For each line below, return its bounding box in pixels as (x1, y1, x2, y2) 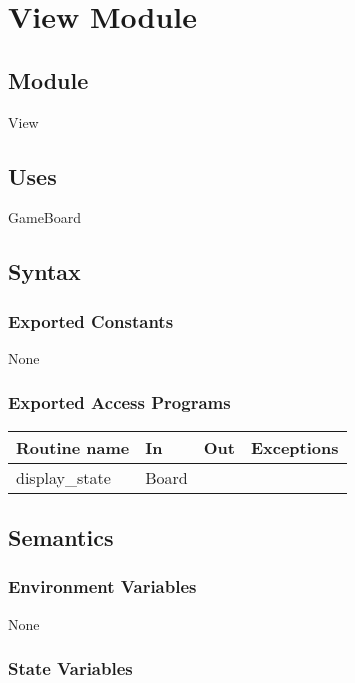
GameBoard (8, 207, 82, 228)
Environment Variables (8, 574, 197, 599)
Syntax (8, 256, 81, 287)
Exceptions (250, 435, 339, 459)
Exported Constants (8, 308, 174, 333)
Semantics (8, 522, 114, 553)
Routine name (16, 435, 130, 459)
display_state (16, 465, 111, 489)
